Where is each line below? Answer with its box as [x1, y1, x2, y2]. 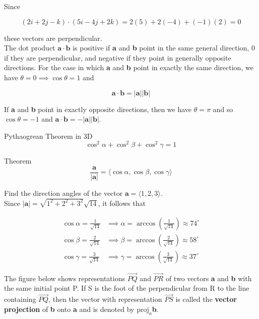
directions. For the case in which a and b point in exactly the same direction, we [4, 62, 253, 73]
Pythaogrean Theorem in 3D [4, 130, 93, 141]
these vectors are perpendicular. [4, 32, 102, 43]
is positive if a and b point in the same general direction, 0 [73, 42, 255, 53]
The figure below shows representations [4, 273, 125, 283]
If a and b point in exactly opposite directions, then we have [4, 103, 192, 114]
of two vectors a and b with [165, 273, 252, 283]
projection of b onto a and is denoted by [4, 303, 135, 314]
